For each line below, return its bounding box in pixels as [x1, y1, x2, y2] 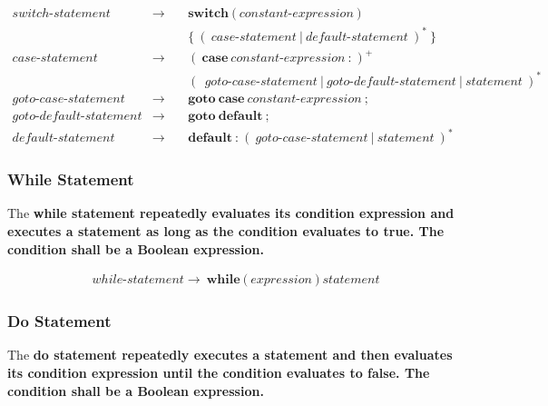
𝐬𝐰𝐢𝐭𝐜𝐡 [188, 7, 230, 21]
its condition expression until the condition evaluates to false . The [7, 363, 430, 382]
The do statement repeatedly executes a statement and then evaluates [7, 345, 453, 364]
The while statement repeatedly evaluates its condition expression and [7, 203, 455, 223]
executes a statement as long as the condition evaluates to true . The [7, 222, 445, 241]
